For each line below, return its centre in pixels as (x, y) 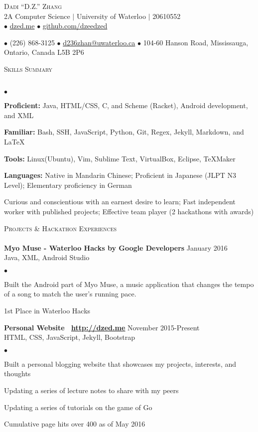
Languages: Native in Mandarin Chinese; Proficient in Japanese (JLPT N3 (120, 175)
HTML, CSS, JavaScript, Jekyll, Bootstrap (70, 337)
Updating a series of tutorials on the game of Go (78, 407)
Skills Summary (28, 69)
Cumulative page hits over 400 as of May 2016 (75, 424)
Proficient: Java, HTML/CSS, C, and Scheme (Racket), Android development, (126, 105)
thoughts (17, 373)
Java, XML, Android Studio (47, 257)
